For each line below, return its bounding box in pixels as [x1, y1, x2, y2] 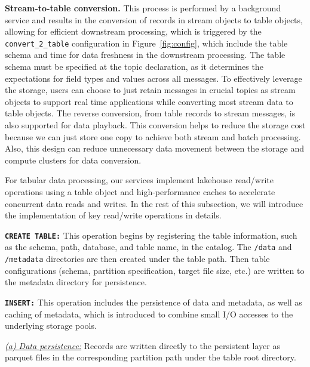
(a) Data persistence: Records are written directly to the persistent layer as [5, 339, 280, 351]
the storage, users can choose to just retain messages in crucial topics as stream [5, 84, 296, 96]
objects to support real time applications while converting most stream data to [5, 95, 293, 107]
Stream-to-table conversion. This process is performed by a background [5, 2, 281, 14]
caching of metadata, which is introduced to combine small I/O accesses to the [5, 307, 293, 320]
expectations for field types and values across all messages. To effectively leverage [5, 72, 302, 84]
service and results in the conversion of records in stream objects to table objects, [5, 13, 303, 26]
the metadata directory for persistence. [5, 276, 147, 288]
